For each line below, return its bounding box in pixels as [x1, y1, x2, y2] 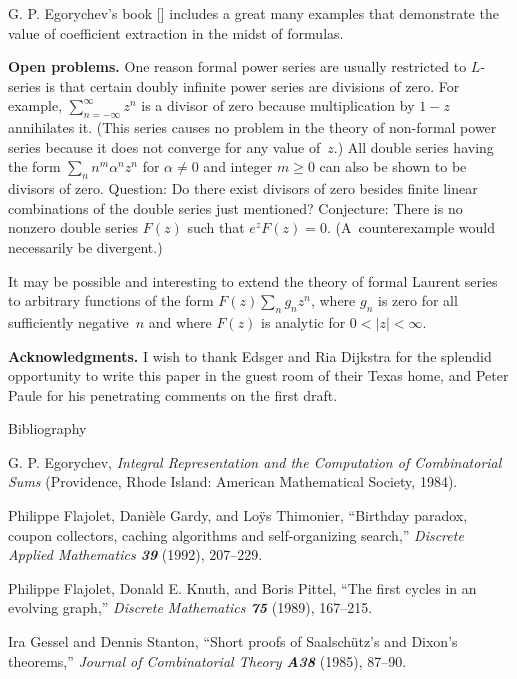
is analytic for [261, 311, 346, 332]
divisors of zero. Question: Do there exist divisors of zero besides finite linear [8, 178, 478, 199]
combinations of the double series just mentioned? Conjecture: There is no [8, 197, 463, 218]
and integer [203, 156, 273, 177]
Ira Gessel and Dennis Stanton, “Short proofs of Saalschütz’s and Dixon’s [8, 631, 458, 652]
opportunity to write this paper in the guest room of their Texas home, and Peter [8, 365, 509, 386]
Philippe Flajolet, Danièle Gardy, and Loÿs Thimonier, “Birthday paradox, [8, 505, 468, 526]
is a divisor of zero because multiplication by [141, 95, 415, 116]
